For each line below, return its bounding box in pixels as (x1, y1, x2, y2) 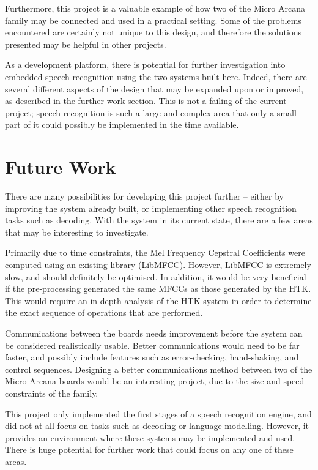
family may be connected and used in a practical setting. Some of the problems (5, 13, 301, 26)
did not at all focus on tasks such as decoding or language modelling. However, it (5, 419, 309, 432)
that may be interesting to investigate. (5, 225, 149, 238)
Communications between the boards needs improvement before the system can (5, 327, 303, 339)
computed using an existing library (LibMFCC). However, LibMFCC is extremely (5, 258, 311, 271)
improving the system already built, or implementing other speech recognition (5, 201, 297, 214)
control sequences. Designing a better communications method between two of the (5, 362, 312, 375)
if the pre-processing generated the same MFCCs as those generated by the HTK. (5, 282, 311, 295)
